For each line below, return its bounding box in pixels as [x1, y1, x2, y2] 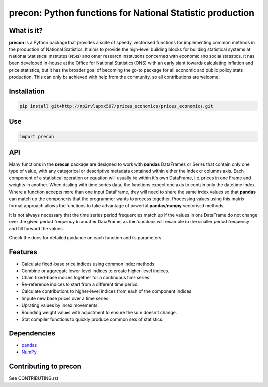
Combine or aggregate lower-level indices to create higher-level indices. [21, 268, 170, 274]
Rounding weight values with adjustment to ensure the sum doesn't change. [21, 309, 177, 315]
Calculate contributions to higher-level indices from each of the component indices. [21, 288, 193, 294]
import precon [19, 134, 54, 139]
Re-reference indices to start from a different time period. [21, 281, 139, 287]
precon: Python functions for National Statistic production [9, 7, 255, 18]
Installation [9, 87, 45, 95]
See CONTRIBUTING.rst [9, 375, 59, 381]
